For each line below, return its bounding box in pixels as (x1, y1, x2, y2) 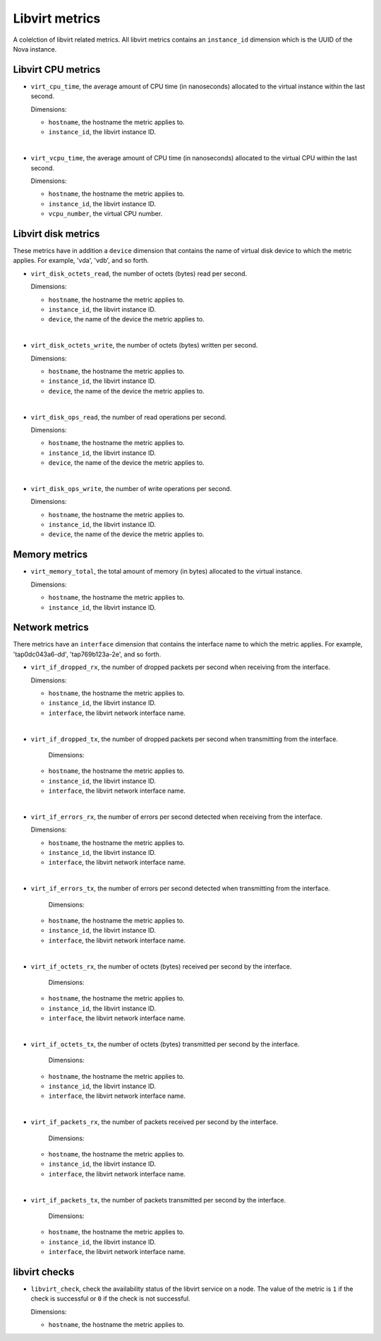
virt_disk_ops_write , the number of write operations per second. (30, 484, 232, 492)
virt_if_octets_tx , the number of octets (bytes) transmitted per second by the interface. (30, 1039, 300, 1048)
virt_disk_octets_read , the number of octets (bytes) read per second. (30, 269, 247, 278)
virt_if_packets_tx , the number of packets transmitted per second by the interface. (30, 1195, 286, 1204)
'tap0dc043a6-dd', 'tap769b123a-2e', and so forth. (13, 650, 162, 658)
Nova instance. (13, 45, 57, 53)
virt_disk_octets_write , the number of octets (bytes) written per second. (30, 341, 258, 350)
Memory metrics (13, 548, 88, 561)
